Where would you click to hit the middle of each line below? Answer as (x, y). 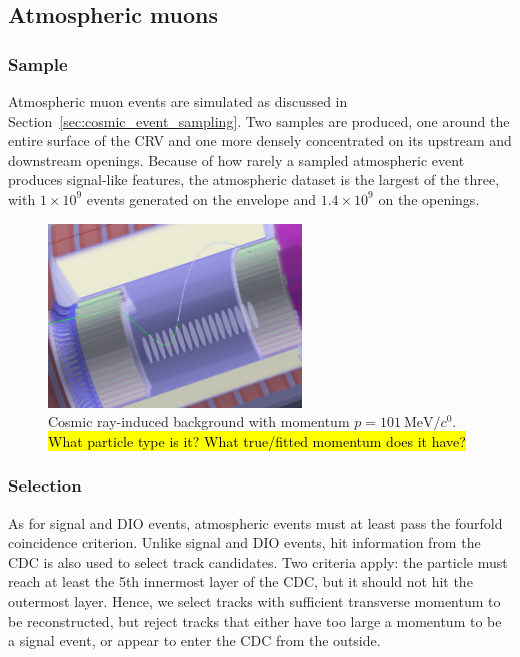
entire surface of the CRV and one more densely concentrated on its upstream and (260, 140)
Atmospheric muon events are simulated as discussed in (178, 101)
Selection (45, 485)
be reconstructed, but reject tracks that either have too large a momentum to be (255, 620)
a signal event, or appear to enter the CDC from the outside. (194, 640)
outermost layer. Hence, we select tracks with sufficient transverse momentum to (254, 601)
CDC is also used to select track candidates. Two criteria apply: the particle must (258, 561)
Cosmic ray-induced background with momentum (199, 421)
